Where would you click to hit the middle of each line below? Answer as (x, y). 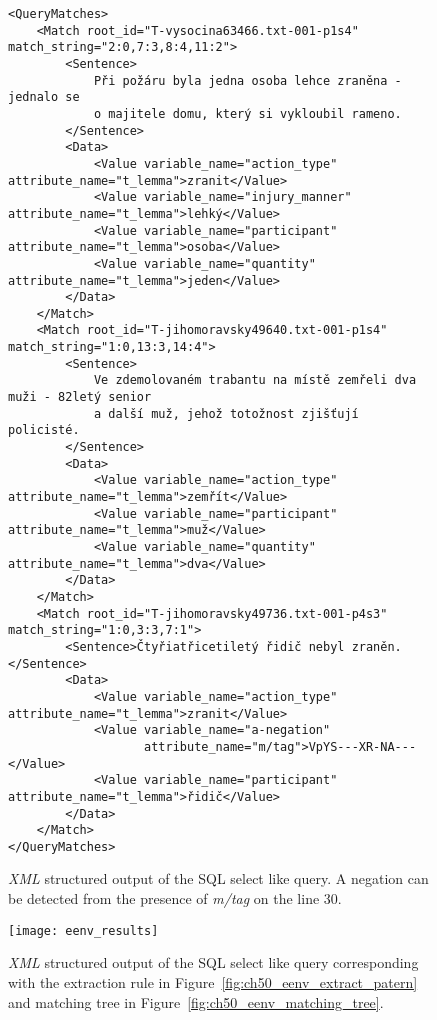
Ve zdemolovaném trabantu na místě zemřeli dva (255, 380)
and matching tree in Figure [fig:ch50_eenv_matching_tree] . (196, 1001)
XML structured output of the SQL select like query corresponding (213, 962)
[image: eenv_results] (83, 930)
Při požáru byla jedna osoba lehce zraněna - (247, 80)
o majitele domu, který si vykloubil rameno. (247, 113)
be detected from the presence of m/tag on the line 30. (175, 898)
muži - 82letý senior (80, 397)
